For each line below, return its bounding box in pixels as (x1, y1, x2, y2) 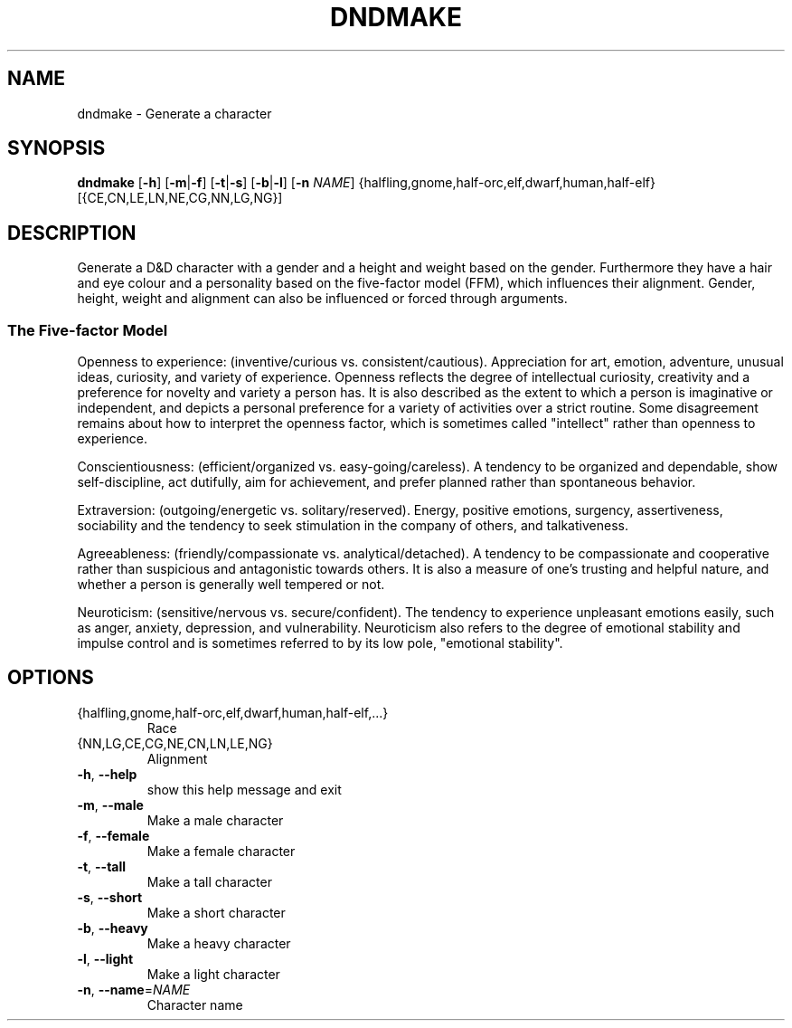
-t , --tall (77, 858, 127, 874)
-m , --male (77, 796, 144, 813)
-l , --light (77, 950, 134, 966)
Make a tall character (146, 873, 272, 890)
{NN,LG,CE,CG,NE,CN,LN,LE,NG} (77, 735, 273, 751)
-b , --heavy (77, 919, 148, 936)
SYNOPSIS (7, 137, 106, 160)
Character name (146, 996, 243, 1013)
